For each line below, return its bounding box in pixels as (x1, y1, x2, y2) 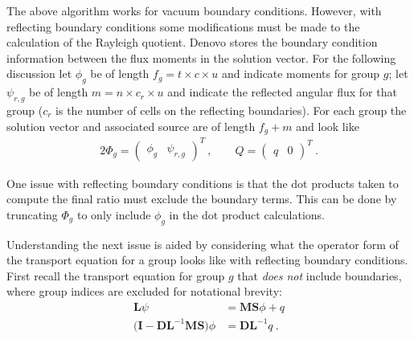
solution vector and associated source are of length (6, 117, 256, 134)
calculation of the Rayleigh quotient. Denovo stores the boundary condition (6, 34, 378, 51)
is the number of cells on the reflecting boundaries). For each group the (55, 101, 407, 118)
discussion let (6, 65, 72, 82)
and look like (296, 117, 359, 134)
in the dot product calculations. (169, 206, 325, 223)
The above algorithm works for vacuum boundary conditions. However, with (6, 2, 382, 18)
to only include (76, 206, 151, 223)
